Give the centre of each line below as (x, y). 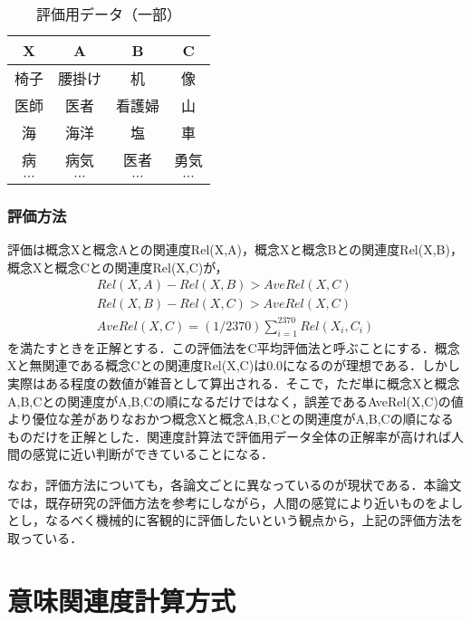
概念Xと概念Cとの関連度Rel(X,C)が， (118, 267)
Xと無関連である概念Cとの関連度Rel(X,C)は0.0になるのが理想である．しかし (234, 365)
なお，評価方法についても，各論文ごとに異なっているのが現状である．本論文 (235, 484)
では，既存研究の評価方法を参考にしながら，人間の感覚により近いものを (223, 502)
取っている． (45, 537)
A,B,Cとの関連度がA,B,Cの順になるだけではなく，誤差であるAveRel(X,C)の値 (235, 401)
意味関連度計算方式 (122, 600)
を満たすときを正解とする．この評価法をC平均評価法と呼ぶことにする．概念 (234, 347)
